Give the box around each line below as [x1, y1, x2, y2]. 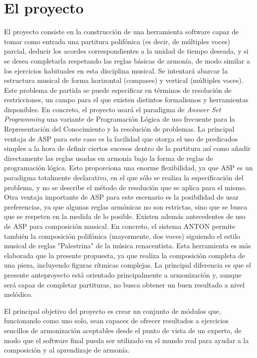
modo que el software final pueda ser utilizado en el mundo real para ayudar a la [4, 335, 249, 345]
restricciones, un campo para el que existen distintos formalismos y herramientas [4, 94, 249, 105]
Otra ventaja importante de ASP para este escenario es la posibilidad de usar [4, 192, 239, 202]
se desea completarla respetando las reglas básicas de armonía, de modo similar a [4, 55, 250, 66]
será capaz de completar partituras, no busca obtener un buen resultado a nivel [4, 279, 245, 289]
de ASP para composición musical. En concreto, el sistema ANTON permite [4, 221, 236, 231]
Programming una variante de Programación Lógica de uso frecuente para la [4, 114, 235, 124]
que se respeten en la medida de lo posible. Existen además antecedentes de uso [4, 211, 246, 221]
